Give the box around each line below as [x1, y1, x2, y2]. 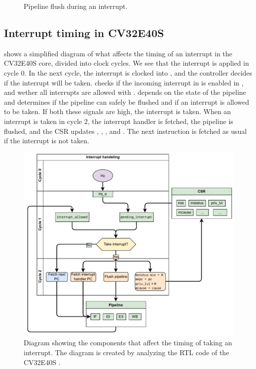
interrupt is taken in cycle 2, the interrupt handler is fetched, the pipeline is [4, 116, 233, 126]
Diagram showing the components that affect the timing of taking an [24, 337, 232, 348]
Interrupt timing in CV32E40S [4, 25, 164, 40]
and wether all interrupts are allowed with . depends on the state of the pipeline [4, 87, 246, 97]
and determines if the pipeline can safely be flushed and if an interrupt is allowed [4, 96, 250, 107]
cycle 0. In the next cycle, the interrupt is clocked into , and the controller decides [4, 67, 253, 78]
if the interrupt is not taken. [4, 135, 89, 146]
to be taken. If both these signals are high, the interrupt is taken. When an [4, 106, 231, 117]
